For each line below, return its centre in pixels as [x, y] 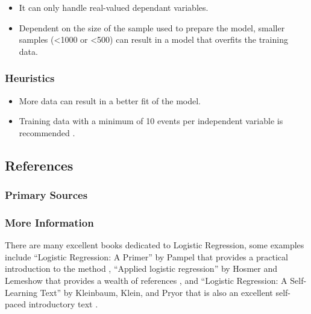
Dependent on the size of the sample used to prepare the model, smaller [152, 27]
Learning [21, 292]
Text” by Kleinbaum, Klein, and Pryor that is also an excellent [156, 292]
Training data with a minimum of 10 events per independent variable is [151, 121]
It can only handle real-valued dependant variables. [114, 7]
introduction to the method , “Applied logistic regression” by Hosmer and [141, 268]
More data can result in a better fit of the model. [110, 100]
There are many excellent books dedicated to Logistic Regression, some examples [155, 245]
